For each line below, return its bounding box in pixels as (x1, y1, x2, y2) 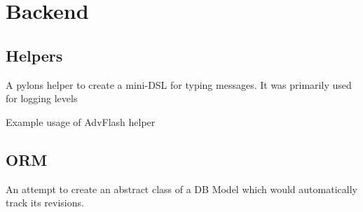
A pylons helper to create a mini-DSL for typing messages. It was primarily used (6, 77, 352, 92)
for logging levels (6, 91, 78, 106)
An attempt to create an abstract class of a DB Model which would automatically (6, 181, 357, 196)
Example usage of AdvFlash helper (6, 114, 156, 129)
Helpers (6, 44, 63, 66)
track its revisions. (6, 195, 84, 210)
